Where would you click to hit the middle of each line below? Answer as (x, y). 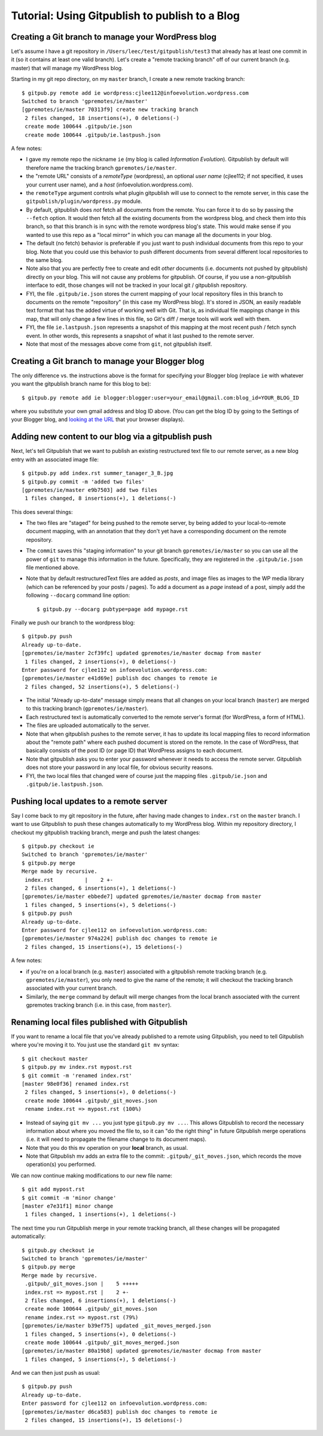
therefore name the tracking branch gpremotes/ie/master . (101, 167)
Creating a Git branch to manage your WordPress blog (114, 37)
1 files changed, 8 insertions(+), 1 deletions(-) (100, 498)
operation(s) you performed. (61, 1164)
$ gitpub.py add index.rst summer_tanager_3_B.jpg (97, 473)
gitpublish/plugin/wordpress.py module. (84, 202)
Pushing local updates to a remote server (89, 801)
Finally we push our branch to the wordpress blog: (73, 622)
